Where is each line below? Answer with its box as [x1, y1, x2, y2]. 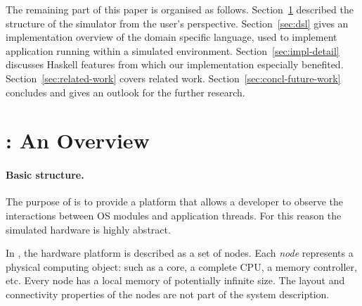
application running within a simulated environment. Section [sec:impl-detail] [6, 43, 340, 58]
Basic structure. [6, 167, 84, 182]
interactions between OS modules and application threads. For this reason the [6, 208, 342, 222]
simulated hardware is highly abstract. [6, 222, 171, 236]
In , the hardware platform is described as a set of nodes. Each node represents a [6, 246, 354, 260]
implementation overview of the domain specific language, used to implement [6, 30, 337, 44]
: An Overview [6, 126, 150, 155]
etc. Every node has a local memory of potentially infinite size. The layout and [6, 273, 345, 288]
